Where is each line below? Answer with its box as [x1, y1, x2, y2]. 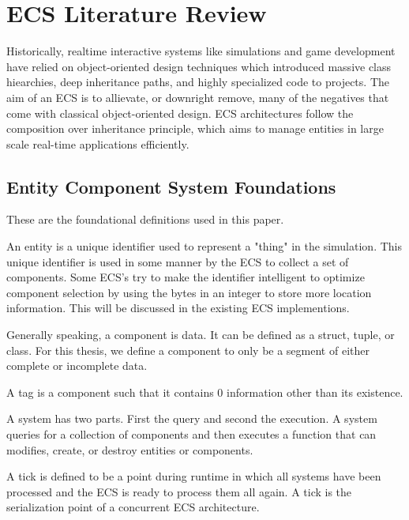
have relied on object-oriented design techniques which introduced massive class [6, 58, 392, 74]
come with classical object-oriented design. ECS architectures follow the [6, 104, 354, 121]
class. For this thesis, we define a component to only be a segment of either [6, 341, 370, 358]
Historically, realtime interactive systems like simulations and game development [6, 43, 396, 59]
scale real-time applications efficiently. [6, 135, 189, 152]
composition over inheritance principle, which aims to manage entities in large [6, 120, 384, 137]
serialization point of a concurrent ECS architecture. [6, 499, 260, 515]
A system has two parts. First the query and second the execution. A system [6, 410, 377, 427]
